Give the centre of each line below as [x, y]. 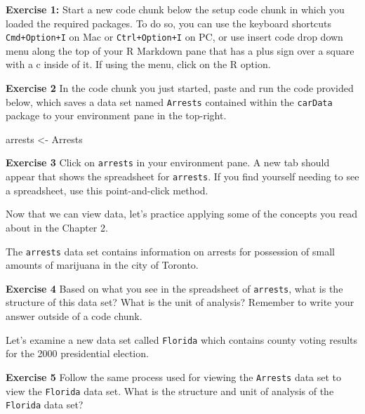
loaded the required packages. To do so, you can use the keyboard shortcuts [169, 23]
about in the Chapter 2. [57, 227]
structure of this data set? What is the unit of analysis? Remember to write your [180, 302]
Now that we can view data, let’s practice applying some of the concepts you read [182, 214]
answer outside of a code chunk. [74, 316]
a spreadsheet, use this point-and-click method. [107, 190]
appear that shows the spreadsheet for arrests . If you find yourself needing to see [182, 176]
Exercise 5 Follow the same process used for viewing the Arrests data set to [174, 376]
